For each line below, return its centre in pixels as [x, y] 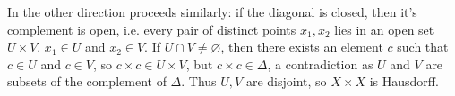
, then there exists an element [302, 47]
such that [423, 47]
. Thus [199, 81]
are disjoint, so [286, 81]
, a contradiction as [320, 64]
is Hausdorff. [404, 81]
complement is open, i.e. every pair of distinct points [152, 29]
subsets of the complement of [87, 81]
